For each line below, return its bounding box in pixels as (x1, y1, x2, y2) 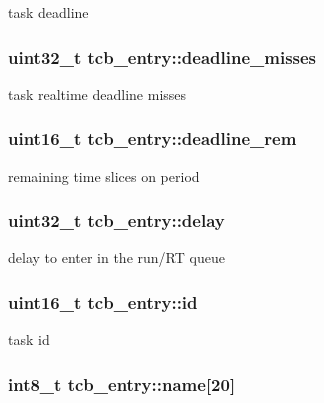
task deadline (8, 2, 89, 22)
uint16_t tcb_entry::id (8, 289, 198, 314)
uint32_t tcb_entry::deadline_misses (8, 44, 317, 69)
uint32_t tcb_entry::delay (8, 208, 225, 233)
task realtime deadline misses (8, 83, 187, 104)
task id (8, 329, 50, 350)
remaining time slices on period (8, 165, 200, 186)
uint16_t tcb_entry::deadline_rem (8, 126, 297, 151)
